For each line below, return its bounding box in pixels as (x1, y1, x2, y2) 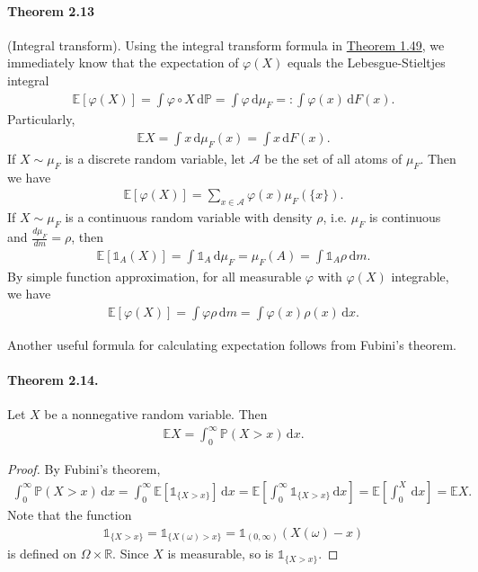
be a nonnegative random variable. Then (44, 405, 268, 424)
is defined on (7, 544, 77, 563)
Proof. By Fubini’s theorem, (7, 460, 161, 478)
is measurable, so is (167, 544, 274, 563)
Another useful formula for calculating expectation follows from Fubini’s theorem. (7, 335, 457, 353)
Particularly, (7, 110, 75, 129)
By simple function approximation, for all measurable (7, 266, 302, 285)
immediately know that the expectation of (7, 53, 239, 72)
